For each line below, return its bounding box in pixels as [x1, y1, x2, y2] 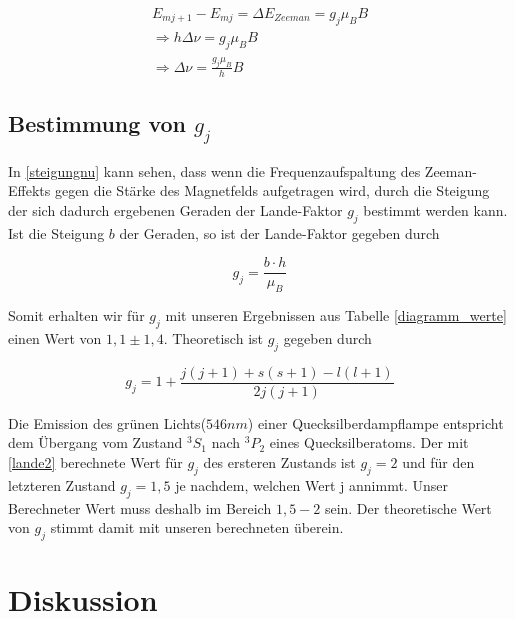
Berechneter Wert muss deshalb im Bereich [8, 497, 272, 518]
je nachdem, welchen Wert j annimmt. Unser [175, 474, 448, 495]
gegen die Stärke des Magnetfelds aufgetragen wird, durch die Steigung [54, 180, 490, 201]
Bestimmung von [8, 108, 186, 139]
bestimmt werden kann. [363, 199, 508, 220]
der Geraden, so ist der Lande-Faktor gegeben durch [119, 222, 440, 243]
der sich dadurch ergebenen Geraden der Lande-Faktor [8, 199, 343, 220]
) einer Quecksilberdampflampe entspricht [247, 412, 504, 433]
